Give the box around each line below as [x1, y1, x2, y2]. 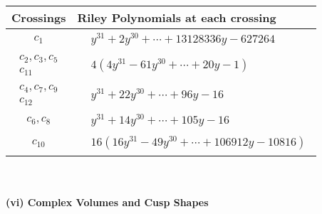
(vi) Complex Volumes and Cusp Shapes [6, 194, 209, 209]
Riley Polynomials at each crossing [77, 9, 276, 26]
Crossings [11, 9, 66, 26]
